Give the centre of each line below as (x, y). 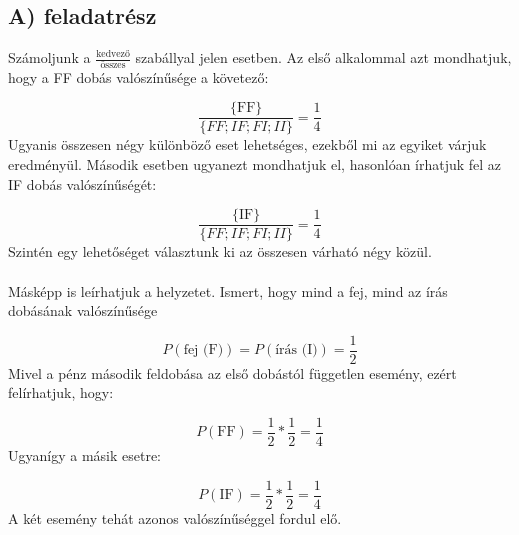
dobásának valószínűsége (83, 310)
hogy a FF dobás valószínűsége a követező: (138, 76)
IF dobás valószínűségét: (82, 183)
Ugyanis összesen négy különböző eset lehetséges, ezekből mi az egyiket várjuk (247, 144)
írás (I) (296, 350)
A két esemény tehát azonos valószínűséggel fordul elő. (175, 517)
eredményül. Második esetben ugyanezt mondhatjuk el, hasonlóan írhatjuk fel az (255, 164)
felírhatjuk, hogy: (61, 392)
